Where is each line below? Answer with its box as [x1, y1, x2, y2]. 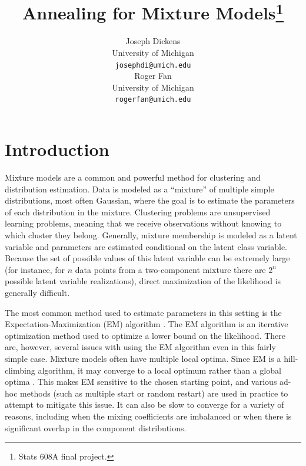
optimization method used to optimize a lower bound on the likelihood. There [5, 329, 285, 341]
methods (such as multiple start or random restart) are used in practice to [20, 387, 288, 399]
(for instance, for [5, 263, 65, 275]
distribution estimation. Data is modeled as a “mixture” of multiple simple [5, 182, 274, 195]
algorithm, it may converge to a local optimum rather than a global [38, 364, 281, 376]
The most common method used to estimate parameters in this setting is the [5, 306, 282, 318]
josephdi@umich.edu [115, 61, 191, 69]
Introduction [5, 137, 109, 161]
